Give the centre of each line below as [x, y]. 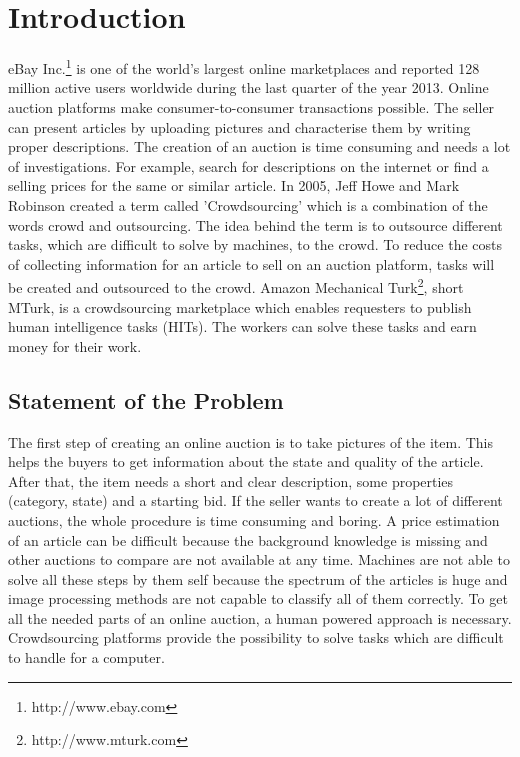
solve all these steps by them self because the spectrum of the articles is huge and [258, 578]
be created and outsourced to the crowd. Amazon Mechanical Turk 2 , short [236, 285]
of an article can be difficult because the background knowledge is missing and [248, 539]
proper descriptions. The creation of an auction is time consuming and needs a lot [259, 146]
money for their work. [75, 345]
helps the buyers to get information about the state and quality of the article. [246, 461]
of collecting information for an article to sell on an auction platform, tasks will [251, 263]
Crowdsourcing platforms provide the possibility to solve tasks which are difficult [256, 637]
